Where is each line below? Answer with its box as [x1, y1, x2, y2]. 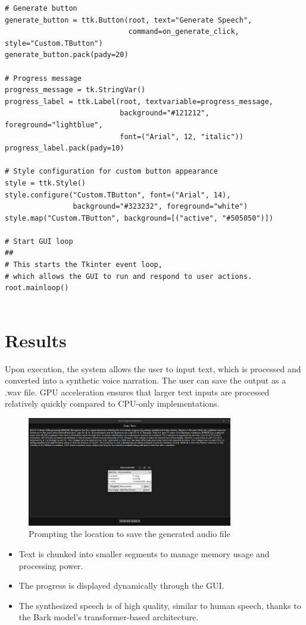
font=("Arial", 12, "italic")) [120, 132, 243, 141]
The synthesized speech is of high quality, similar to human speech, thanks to [18, 599, 301, 611]
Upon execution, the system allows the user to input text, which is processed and [5, 362, 301, 375]
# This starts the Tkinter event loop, [5, 260, 163, 269]
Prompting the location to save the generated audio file [29, 527, 230, 540]
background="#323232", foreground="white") [73, 202, 248, 211]
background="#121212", [120, 109, 210, 118]
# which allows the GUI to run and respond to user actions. [5, 272, 252, 281]
